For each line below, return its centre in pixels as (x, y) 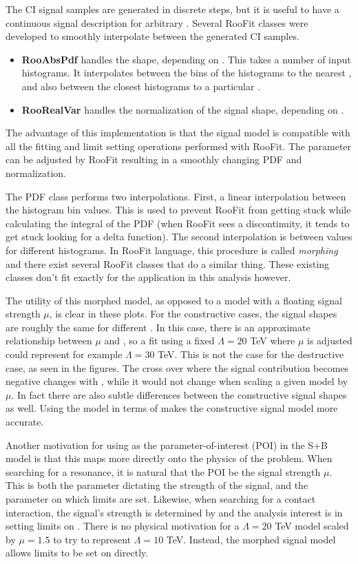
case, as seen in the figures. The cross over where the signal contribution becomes (177, 367)
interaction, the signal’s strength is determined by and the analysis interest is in (174, 512)
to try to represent (92, 539)
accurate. (25, 422)
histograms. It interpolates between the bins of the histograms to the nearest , (187, 73)
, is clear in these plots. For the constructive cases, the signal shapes (193, 314)
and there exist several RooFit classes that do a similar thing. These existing (168, 263)
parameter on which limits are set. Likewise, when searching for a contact (161, 499)
